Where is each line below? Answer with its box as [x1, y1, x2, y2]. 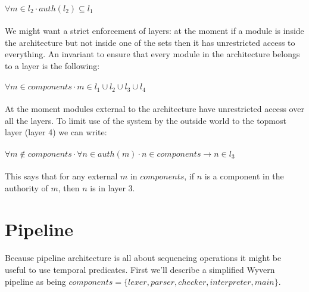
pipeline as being [5, 275, 66, 287]
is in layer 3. [90, 181, 135, 194]
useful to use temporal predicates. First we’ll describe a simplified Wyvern [5, 263, 275, 275]
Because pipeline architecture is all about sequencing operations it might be [5, 251, 282, 264]
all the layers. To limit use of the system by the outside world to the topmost [5, 114, 286, 126]
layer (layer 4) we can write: [5, 126, 107, 138]
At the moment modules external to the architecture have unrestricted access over [5, 102, 304, 115]
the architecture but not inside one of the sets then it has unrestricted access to [5, 36, 295, 48]
